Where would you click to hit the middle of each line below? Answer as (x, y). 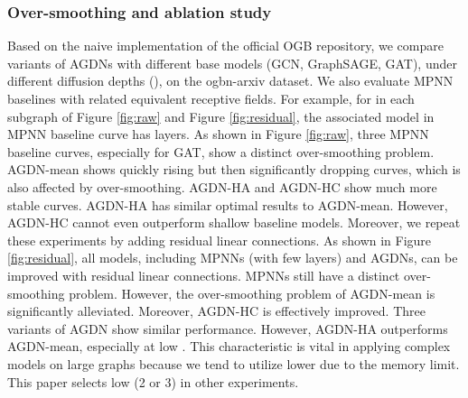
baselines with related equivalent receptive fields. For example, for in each (211, 98)
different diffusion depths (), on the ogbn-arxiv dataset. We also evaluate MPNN (230, 81)
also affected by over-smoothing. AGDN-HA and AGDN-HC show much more (222, 186)
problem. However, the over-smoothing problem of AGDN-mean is (252, 293)
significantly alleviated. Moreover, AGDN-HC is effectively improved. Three (216, 311)
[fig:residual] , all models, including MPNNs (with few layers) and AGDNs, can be (233, 258)
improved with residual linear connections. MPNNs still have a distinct (204, 275)
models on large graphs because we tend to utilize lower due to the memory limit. (234, 363)
